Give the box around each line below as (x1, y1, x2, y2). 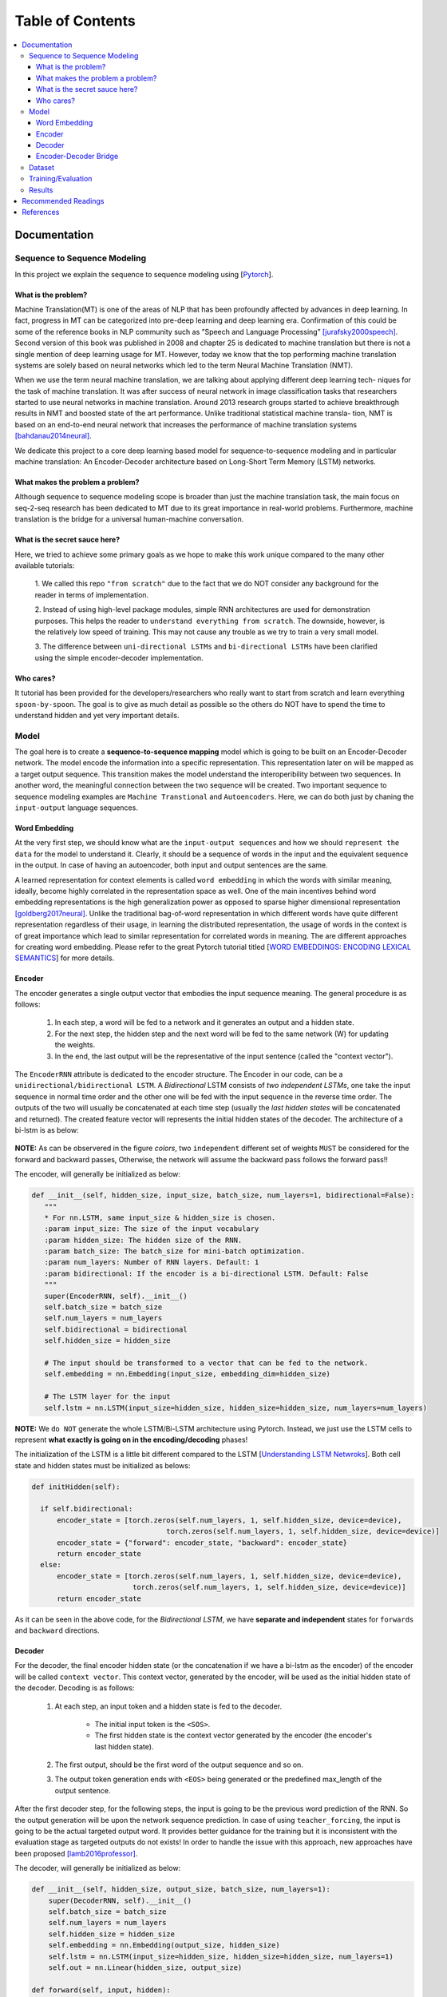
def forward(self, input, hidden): (31, 1985, 171, 1995)
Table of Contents (14, 12, 136, 30)
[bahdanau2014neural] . (14, 431, 92, 441)
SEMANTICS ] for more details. (14, 953, 115, 963)
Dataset (29, 162, 55, 172)
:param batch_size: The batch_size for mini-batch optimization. (44, 1247, 306, 1256)
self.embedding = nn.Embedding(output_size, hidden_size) (48, 1941, 280, 1950)
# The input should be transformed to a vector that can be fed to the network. (44, 1358, 369, 1368)
